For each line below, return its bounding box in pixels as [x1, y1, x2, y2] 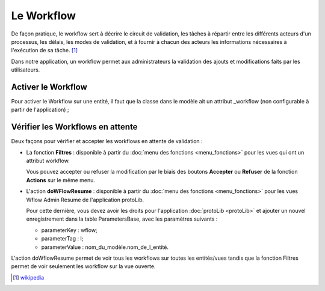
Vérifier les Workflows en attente [11, 122, 138, 132]
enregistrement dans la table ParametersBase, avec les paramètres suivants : [26, 215, 218, 222]
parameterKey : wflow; [41, 226, 97, 234]
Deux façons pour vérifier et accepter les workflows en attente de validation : [11, 138, 203, 145]
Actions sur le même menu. [26, 176, 96, 183]
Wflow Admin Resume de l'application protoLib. [26, 196, 144, 203]
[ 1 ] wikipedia [13, 274, 45, 281]
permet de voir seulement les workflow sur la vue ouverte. [11, 263, 156, 270]
